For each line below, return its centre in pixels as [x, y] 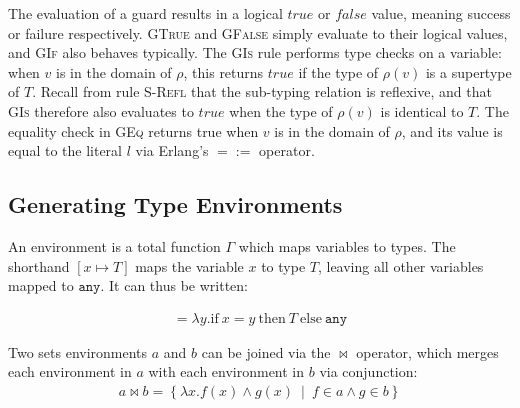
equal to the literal [65, 150]
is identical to [422, 110]
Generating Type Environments [175, 204]
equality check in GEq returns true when [133, 130]
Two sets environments [78, 351]
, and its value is [452, 130]
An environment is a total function [114, 245]
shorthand [39, 265]
